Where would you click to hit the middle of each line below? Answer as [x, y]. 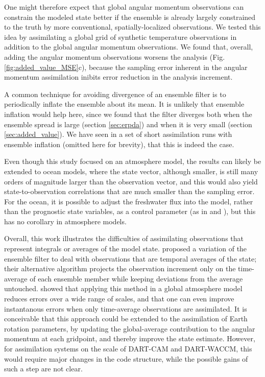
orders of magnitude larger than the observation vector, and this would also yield [131, 181]
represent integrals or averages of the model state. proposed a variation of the [126, 249]
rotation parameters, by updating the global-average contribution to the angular [130, 328]
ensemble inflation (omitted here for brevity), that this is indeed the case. [119, 144]
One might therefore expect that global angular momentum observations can [124, 7]
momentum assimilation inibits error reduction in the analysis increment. [118, 77]
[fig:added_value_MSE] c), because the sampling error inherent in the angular [126, 67]
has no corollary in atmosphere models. [65, 221]
